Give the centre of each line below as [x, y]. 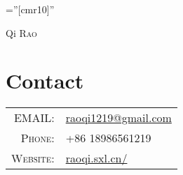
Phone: [38, 138]
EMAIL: [34, 118]
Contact [45, 81]
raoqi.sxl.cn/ [96, 158]
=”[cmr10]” [30, 9]
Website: [33, 158]
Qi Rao [21, 32]
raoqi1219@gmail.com [118, 118]
